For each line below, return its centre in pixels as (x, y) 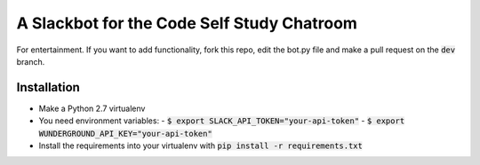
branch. (31, 61)
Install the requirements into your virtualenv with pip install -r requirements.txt (201, 145)
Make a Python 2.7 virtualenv (92, 108)
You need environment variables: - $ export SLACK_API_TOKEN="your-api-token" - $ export (222, 121)
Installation (48, 87)
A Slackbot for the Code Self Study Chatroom (187, 23)
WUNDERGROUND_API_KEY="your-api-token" (125, 134)
